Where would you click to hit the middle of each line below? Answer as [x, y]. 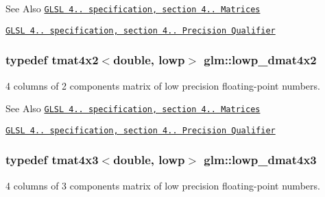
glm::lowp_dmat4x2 [260, 60]
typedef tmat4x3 [52, 160]
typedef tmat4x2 [52, 60]
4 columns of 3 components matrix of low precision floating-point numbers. [163, 185]
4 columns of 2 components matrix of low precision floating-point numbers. [163, 85]
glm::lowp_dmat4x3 [260, 160]
